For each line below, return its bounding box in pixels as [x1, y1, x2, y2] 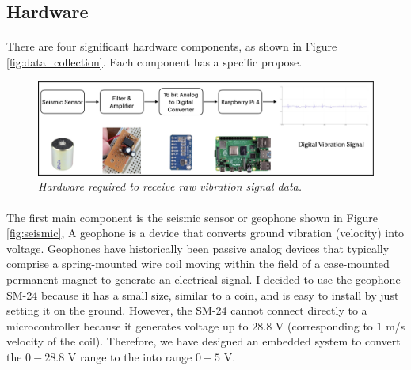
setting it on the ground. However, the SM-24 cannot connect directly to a [6, 302, 367, 319]
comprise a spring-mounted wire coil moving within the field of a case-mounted [6, 255, 390, 272]
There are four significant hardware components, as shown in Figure [6, 38, 337, 55]
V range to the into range [67, 348, 192, 364]
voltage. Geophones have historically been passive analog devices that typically [6, 240, 390, 256]
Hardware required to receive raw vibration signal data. [38, 178, 303, 194]
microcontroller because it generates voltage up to [6, 317, 249, 334]
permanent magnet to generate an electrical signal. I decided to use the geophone [6, 270, 401, 287]
